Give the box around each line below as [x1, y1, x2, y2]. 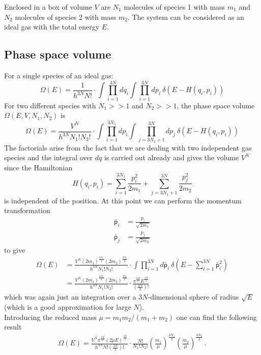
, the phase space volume [177, 100, 255, 110]
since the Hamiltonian [4, 162, 73, 173]
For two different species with [4, 100, 96, 110]
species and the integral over [4, 152, 93, 163]
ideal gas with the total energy [4, 21, 100, 32]
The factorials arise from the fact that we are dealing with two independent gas [4, 142, 252, 153]
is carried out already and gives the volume [104, 152, 239, 163]
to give [4, 244, 25, 255]
